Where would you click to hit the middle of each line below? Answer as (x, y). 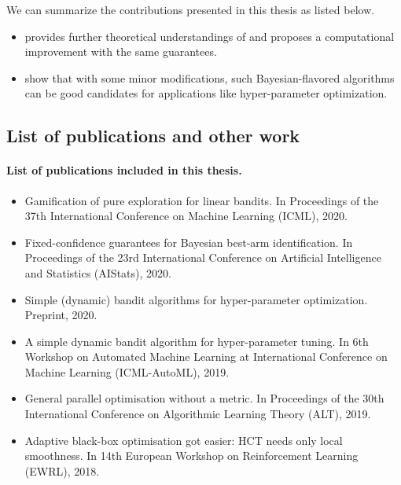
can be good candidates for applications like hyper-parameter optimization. (206, 93)
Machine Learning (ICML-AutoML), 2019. (127, 371)
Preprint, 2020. (61, 315)
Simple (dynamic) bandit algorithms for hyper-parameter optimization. (196, 299)
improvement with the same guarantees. (121, 51)
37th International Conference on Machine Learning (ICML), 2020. (186, 216)
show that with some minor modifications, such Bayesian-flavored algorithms (210, 77)
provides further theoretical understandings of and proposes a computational (210, 36)
